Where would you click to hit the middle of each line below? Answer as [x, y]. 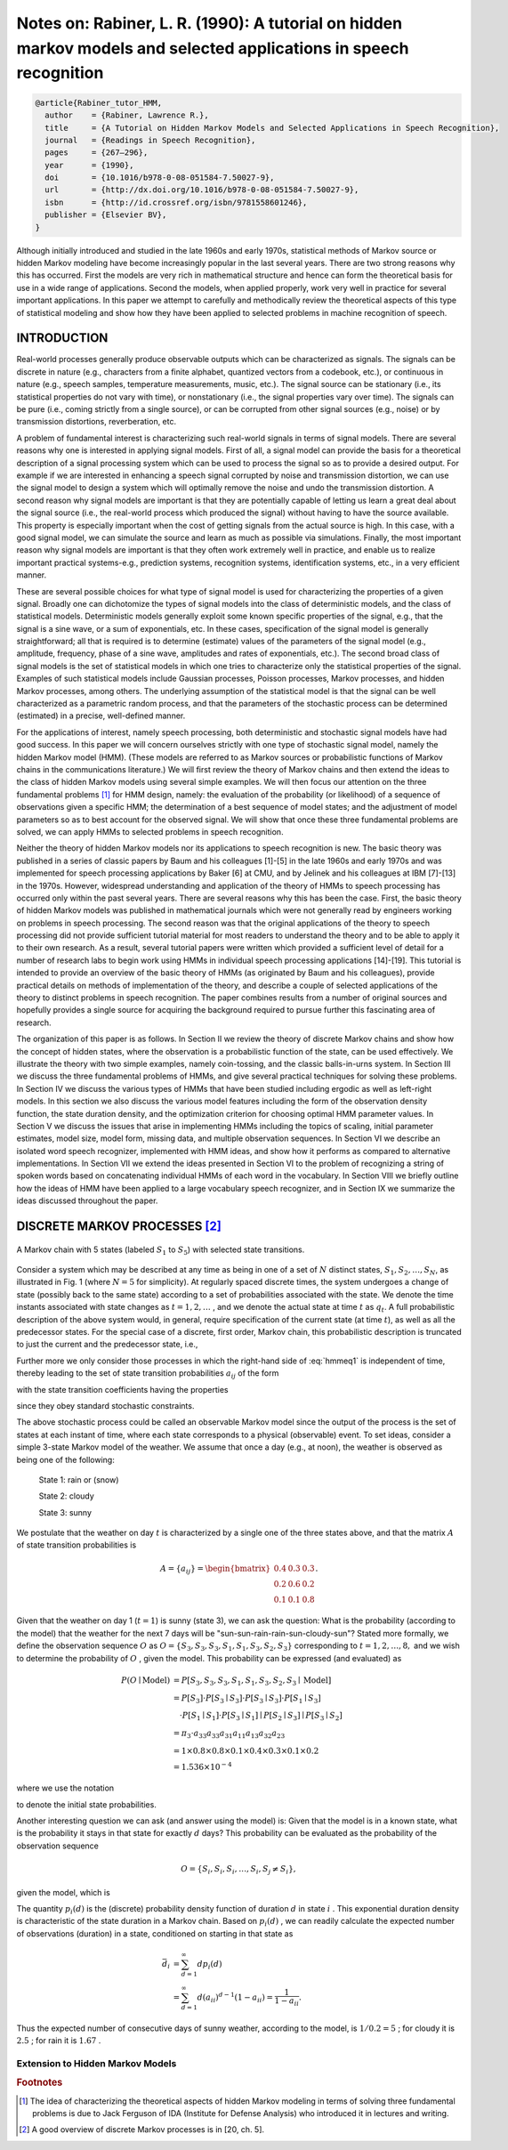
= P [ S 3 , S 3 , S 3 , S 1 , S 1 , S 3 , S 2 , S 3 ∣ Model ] [252, 1681]
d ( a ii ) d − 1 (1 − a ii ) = [235, 1997]
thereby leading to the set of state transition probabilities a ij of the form [148, 1374]
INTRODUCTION [62, 338]
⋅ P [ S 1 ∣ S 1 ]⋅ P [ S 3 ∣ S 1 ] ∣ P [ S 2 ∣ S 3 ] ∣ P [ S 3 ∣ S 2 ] [261, 1717]
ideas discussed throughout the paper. [87, 1200]
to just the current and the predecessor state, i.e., [107, 1345]
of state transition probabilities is [77, 1545]
